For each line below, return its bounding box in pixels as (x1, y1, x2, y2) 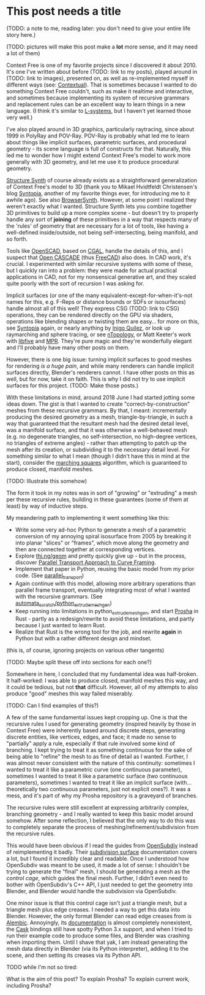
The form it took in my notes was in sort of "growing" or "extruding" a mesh (6, 489, 197, 497)
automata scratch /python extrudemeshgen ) (15, 599, 112, 608)
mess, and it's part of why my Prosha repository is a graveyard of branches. (6, 792, 198, 799)
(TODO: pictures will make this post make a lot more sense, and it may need (6, 43, 198, 50)
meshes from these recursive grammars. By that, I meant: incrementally (6, 406, 187, 414)
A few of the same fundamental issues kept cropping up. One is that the (6, 714, 188, 721)
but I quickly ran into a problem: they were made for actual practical (6, 266, 177, 274)
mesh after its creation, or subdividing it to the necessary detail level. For (6, 446, 190, 453)
